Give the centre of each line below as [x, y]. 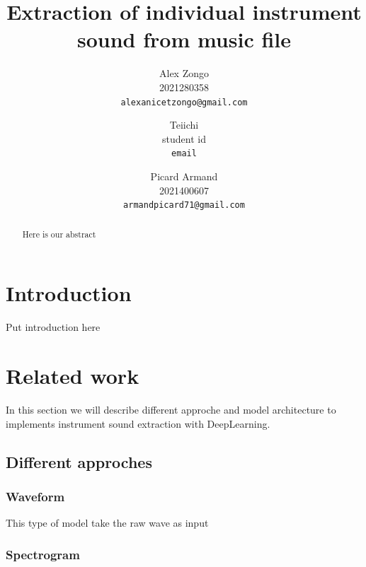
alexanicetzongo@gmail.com [184, 102]
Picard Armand [184, 176]
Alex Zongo [184, 73]
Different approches [79, 461]
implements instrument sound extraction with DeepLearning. [138, 423]
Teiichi [184, 125]
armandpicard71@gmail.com [184, 205]
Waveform [35, 496]
